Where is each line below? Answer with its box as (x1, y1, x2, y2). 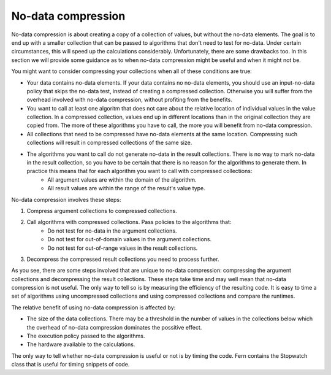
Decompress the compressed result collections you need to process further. (26, 255, 219, 263)
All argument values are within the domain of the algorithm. (47, 176, 197, 184)
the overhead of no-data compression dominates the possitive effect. (26, 323, 202, 331)
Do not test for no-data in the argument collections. (47, 227, 177, 234)
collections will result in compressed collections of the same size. (26, 139, 192, 147)
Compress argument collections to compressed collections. (26, 207, 177, 214)
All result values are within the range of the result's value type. (47, 185, 205, 192)
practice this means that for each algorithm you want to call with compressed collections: (26, 168, 253, 175)
